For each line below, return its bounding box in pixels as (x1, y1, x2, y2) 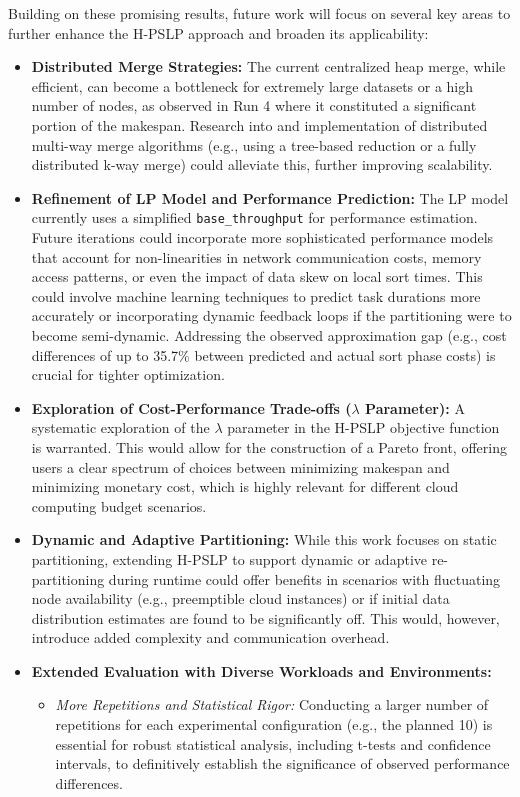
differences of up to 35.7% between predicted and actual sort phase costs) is (31, 344, 496, 365)
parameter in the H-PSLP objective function (227, 417, 500, 438)
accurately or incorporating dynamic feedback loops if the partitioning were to (31, 305, 512, 326)
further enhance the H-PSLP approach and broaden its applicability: (8, 22, 429, 43)
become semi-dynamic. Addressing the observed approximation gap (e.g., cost (31, 324, 507, 345)
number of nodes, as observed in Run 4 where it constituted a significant (31, 95, 477, 116)
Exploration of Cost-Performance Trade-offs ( (31, 397, 352, 418)
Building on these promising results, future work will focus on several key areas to (8, 3, 511, 23)
